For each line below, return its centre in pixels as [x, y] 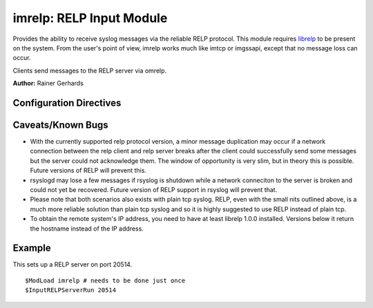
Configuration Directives [67, 103]
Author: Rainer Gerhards [48, 84]
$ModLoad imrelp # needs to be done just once [105, 280]
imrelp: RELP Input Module [90, 18]
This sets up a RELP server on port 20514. [73, 264]
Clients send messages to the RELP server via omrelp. [90, 70]
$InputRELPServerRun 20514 [71, 290]
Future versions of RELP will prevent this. [88, 171]
